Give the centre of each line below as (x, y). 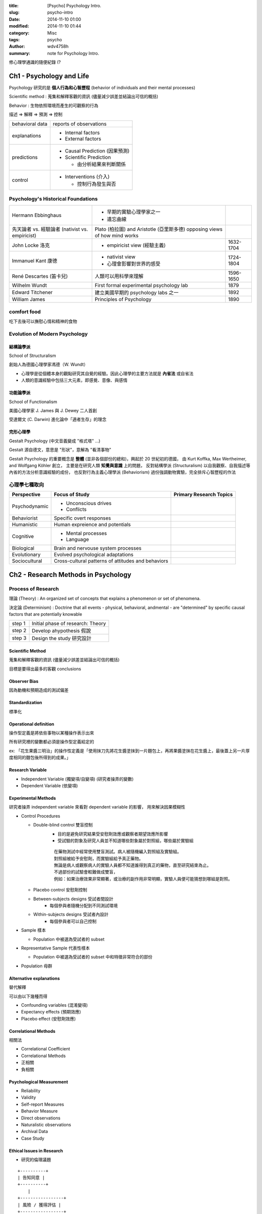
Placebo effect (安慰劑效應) (49, 1019)
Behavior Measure (39, 1111)
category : (19, 33)
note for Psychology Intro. (73, 53)
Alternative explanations (34, 978)
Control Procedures (41, 816)
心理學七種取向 (26, 485)
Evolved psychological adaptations (94, 555)
